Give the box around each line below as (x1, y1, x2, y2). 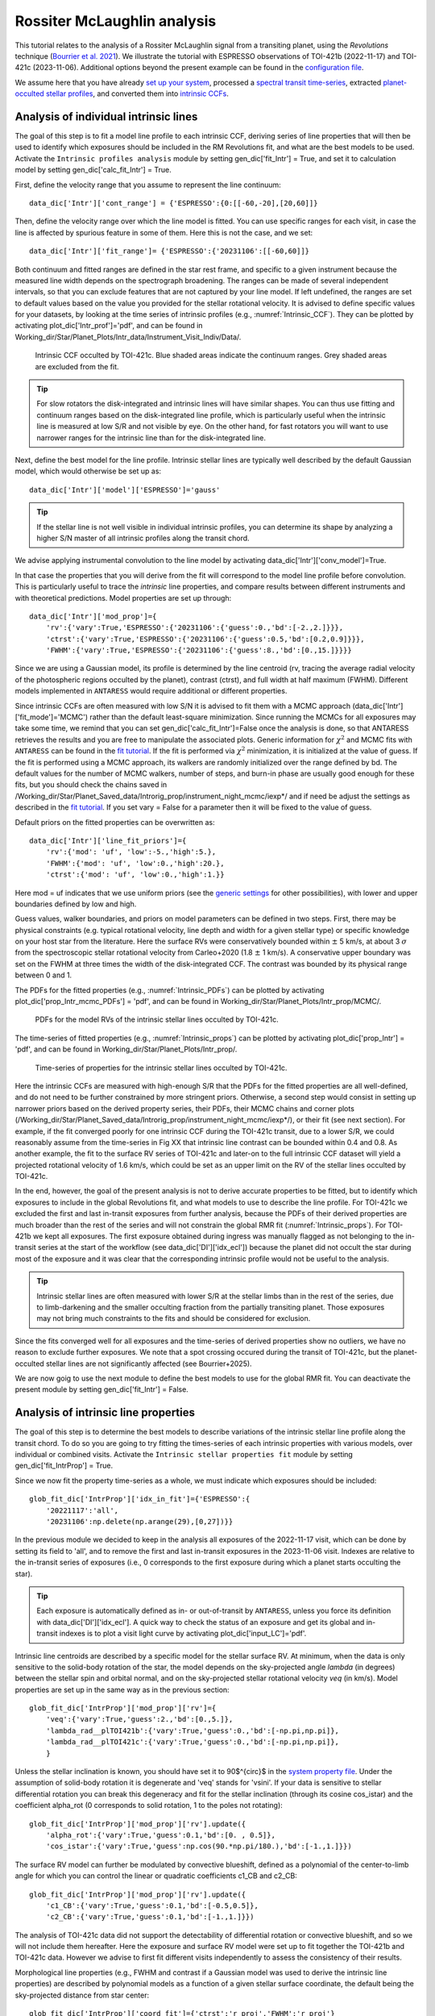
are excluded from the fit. (35, 361, 120, 371)
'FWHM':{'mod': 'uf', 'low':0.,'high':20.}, (45, 859, 225, 868)
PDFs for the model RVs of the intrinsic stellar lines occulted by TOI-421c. (35, 1014, 280, 1024)
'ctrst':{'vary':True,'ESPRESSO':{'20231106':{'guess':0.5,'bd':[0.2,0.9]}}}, (45, 634, 365, 644)
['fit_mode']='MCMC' (14, 712, 86, 722)
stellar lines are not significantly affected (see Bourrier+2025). (45, 1359, 253, 1368)
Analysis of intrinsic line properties (14, 1406, 195, 1419)
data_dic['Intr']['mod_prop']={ (29, 611, 157, 621)
